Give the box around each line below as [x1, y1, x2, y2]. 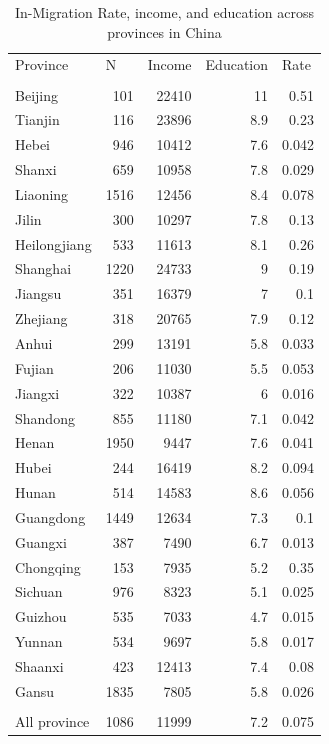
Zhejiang [15, 308, 68, 329]
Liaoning [15, 183, 69, 204]
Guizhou [15, 606, 67, 627]
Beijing [15, 84, 58, 105]
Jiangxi [15, 382, 60, 403]
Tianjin [15, 109, 60, 130]
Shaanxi [15, 655, 64, 676]
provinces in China [107, 21, 222, 42]
